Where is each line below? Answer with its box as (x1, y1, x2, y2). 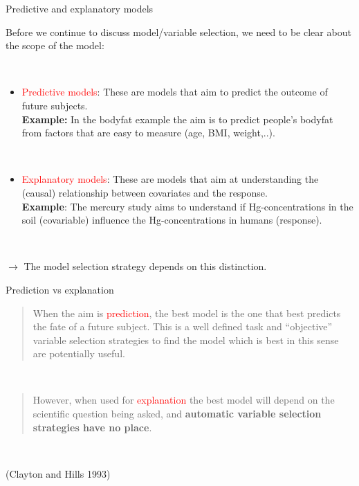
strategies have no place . (33, 420, 152, 434)
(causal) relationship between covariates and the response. (21, 185, 268, 199)
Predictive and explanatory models (6, 1, 154, 15)
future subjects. (21, 98, 88, 112)
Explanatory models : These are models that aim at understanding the (21, 172, 319, 186)
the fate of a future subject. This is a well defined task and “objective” (33, 319, 333, 334)
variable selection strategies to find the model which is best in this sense (33, 332, 339, 347)
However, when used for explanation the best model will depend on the (33, 393, 335, 407)
